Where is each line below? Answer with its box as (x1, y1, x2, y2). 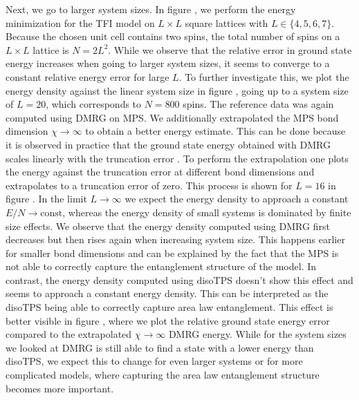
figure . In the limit (6, 191, 87, 206)
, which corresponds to (46, 97, 142, 111)
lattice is (33, 42, 69, 57)
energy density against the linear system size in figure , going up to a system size (6, 83, 349, 97)
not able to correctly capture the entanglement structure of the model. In (6, 259, 317, 274)
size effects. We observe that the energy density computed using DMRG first (6, 218, 330, 233)
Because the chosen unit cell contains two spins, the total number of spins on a (6, 29, 340, 44)
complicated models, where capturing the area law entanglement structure (6, 368, 320, 382)
